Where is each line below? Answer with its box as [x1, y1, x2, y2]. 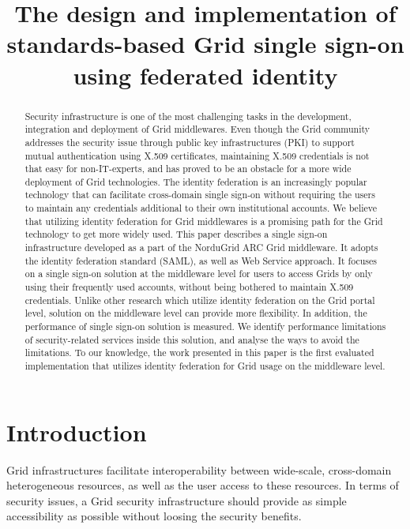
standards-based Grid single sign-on [6, 28, 404, 60]
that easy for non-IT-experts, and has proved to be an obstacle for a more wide [24, 162, 352, 175]
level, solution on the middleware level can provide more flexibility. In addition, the [24, 306, 367, 320]
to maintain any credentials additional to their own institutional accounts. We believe [24, 201, 377, 215]
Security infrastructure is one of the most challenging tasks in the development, [24, 109, 352, 122]
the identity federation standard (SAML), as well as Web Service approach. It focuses [24, 253, 378, 267]
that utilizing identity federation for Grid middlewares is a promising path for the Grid [24, 214, 383, 227]
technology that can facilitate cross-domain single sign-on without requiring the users [24, 188, 375, 201]
